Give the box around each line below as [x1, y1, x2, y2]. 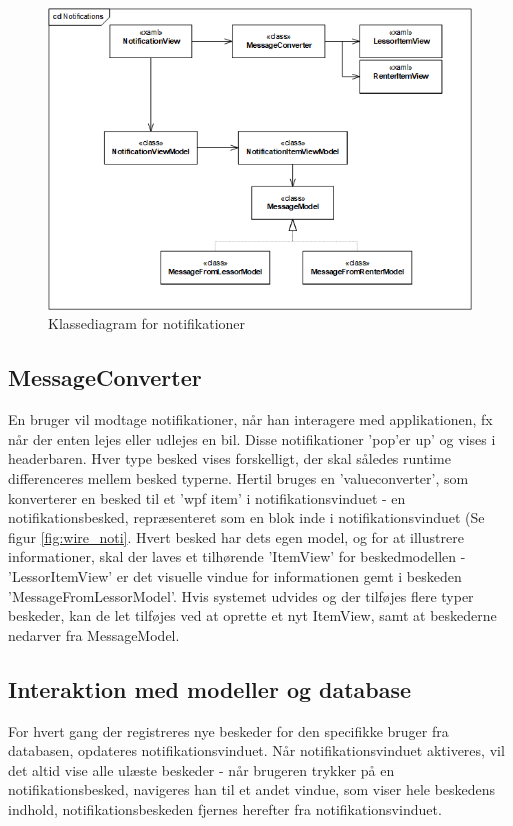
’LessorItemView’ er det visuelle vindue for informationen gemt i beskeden [8, 566, 462, 587]
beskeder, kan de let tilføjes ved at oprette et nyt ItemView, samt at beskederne [8, 605, 497, 626]
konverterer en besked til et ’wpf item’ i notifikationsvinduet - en [8, 487, 406, 508]
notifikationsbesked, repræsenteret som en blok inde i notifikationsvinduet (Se [8, 507, 485, 528]
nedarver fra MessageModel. [8, 624, 180, 645]
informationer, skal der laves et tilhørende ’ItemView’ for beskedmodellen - [8, 546, 466, 567]
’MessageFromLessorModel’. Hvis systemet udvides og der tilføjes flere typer [8, 585, 474, 606]
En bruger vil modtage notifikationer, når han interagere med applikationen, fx [8, 409, 493, 430]
